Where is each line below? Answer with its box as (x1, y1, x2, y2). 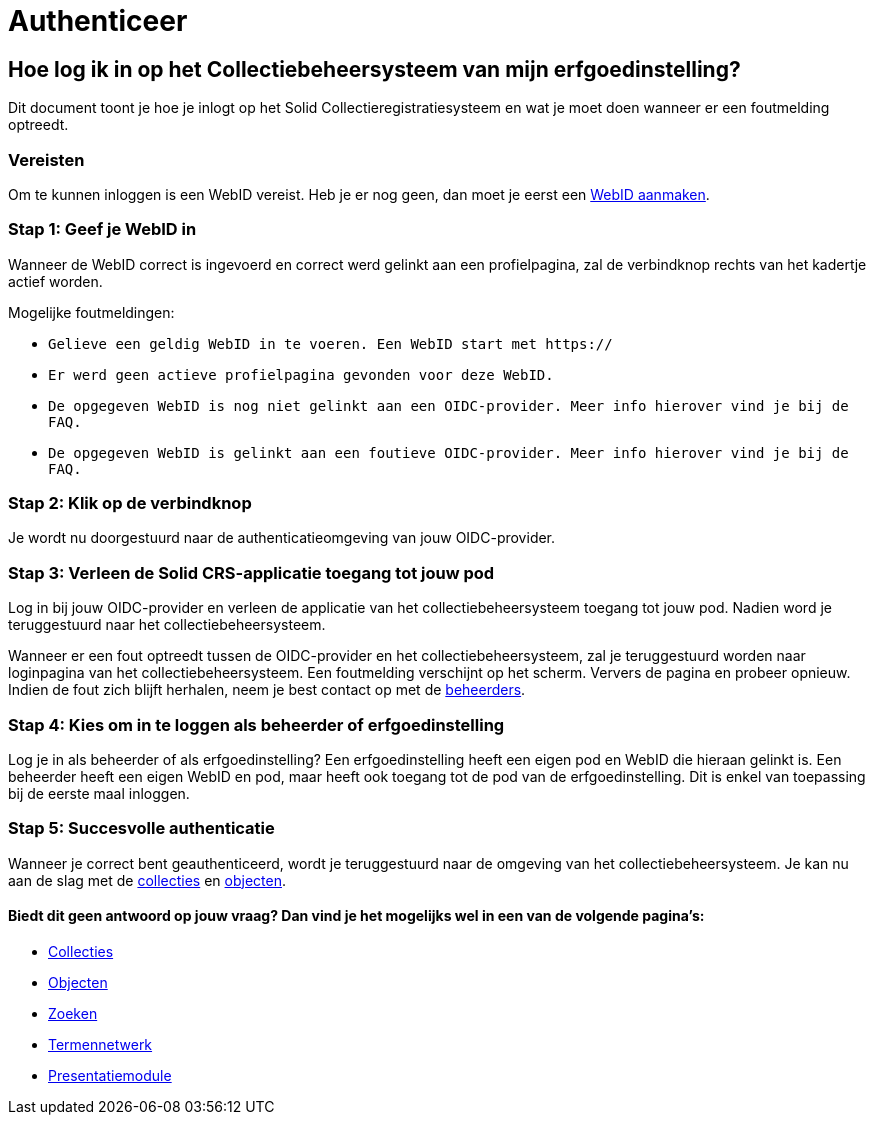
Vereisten (8, 149, 85, 170)
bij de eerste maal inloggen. (8, 784, 190, 802)
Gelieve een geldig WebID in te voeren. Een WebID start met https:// (48, 335, 613, 352)
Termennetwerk (48, 1035, 153, 1053)
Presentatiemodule (48, 1066, 172, 1084)
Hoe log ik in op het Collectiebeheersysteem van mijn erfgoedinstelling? (8, 56, 741, 82)
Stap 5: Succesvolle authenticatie (8, 818, 275, 839)
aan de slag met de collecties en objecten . (8, 871, 287, 889)
